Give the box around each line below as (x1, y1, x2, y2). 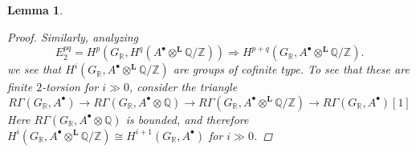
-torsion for (42, 78, 99, 95)
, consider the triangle (128, 78, 238, 95)
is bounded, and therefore (125, 110, 249, 127)
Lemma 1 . (7, 2, 63, 18)
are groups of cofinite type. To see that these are (173, 61, 410, 78)
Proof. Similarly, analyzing (7, 28, 139, 45)
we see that (7, 61, 62, 78)
